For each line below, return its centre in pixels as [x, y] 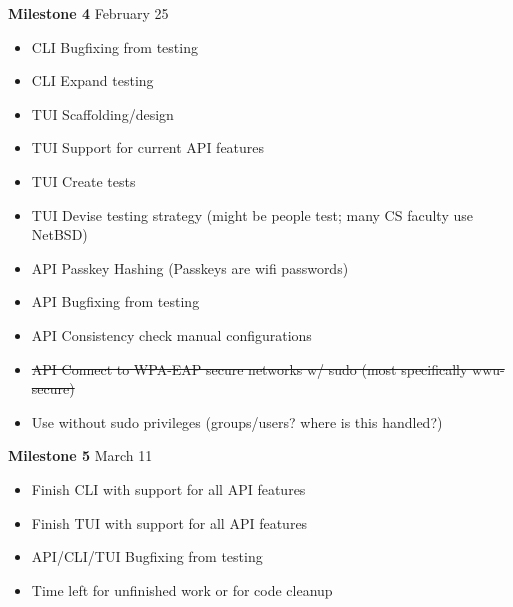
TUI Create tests [83, 180]
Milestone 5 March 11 [80, 455]
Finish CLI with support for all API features [168, 488]
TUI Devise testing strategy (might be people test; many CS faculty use [252, 214]
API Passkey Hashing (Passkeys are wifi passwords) [190, 267]
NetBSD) [59, 234]
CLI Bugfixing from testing [114, 46]
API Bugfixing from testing [115, 301]
